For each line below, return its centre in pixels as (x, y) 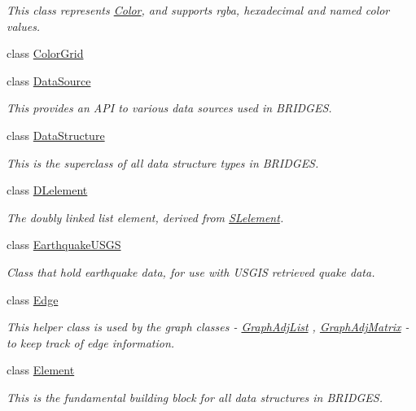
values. (24, 26)
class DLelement (47, 190)
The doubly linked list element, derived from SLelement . (145, 217)
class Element (41, 370)
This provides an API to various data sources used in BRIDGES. (169, 108)
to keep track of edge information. (91, 342)
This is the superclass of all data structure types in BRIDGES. (163, 162)
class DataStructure (56, 135)
